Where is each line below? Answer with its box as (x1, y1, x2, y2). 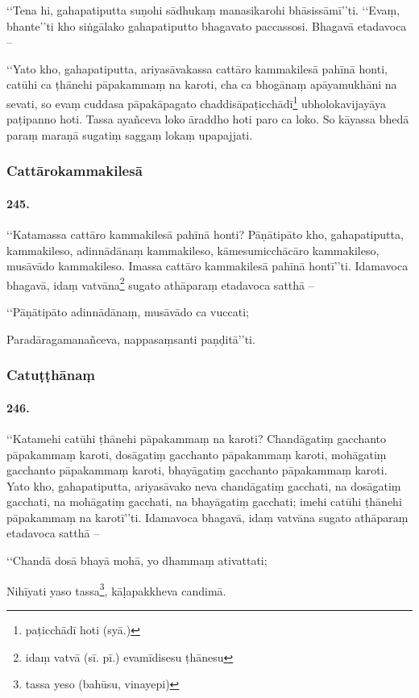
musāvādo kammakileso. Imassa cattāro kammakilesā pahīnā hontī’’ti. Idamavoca (6, 257, 409, 274)
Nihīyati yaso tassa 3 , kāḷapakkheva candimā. (6, 579, 226, 599)
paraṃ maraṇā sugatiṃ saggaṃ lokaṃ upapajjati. (6, 126, 253, 143)
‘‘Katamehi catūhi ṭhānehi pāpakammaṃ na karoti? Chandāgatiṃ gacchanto (6, 429, 387, 446)
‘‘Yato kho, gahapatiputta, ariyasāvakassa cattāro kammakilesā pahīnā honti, (6, 60, 388, 77)
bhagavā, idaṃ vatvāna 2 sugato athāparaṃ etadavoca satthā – (6, 274, 314, 293)
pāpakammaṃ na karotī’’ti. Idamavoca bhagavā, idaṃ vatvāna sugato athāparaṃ (6, 508, 409, 525)
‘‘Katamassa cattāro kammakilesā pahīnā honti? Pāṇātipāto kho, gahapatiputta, (6, 226, 404, 243)
